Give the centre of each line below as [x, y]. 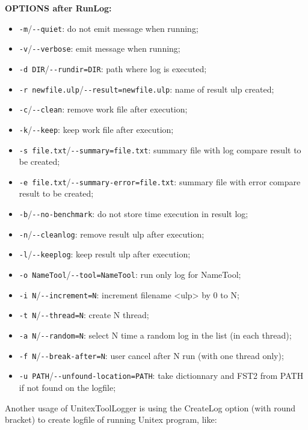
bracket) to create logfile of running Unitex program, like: [111, 419]
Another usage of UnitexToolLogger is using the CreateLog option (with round [150, 407]
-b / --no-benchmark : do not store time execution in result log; [134, 214]
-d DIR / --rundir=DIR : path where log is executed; [113, 68]
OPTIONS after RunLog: [58, 8]
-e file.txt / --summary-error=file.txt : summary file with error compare [160, 181]
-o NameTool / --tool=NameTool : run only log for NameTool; [130, 274]
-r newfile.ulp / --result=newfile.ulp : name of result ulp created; [146, 89]
